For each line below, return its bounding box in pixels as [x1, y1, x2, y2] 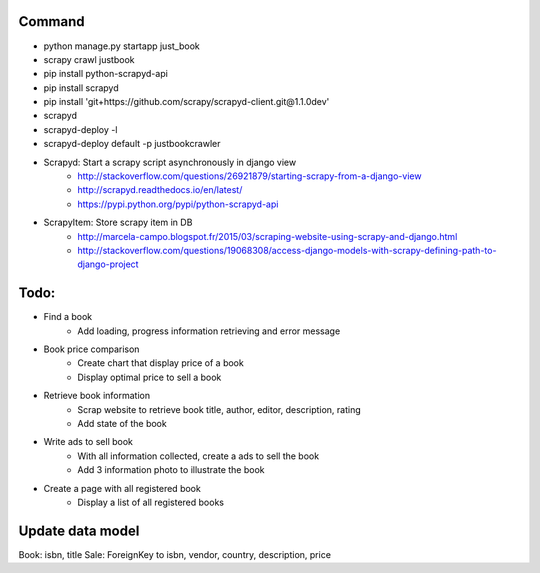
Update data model [18, 522, 140, 539]
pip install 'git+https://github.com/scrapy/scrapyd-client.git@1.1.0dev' [43, 96, 330, 108]
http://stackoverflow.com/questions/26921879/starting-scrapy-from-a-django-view [77, 170, 422, 182]
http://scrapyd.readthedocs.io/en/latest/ [77, 184, 243, 196]
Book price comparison [43, 343, 140, 355]
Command [18, 13, 85, 30]
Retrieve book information [43, 390, 150, 402]
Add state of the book [77, 418, 167, 430]
